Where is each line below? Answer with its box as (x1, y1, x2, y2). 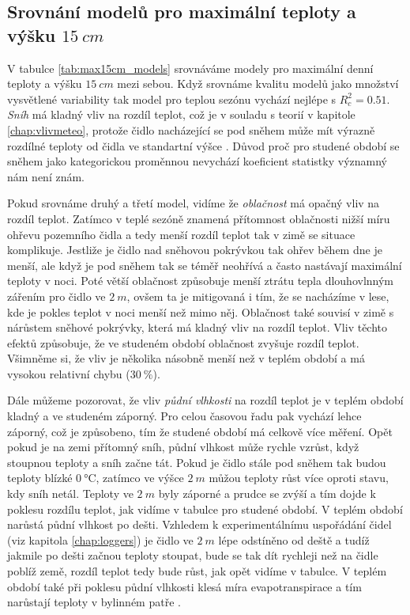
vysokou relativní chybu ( (7, 365, 130, 382)
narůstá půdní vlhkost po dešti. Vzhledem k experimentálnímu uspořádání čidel (7, 516, 392, 533)
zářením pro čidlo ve (7, 287, 106, 304)
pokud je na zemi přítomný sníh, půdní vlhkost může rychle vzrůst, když (7, 438, 359, 455)
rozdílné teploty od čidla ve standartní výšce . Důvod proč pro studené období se (7, 137, 400, 154)
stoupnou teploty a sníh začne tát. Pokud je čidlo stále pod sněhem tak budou (7, 454, 386, 470)
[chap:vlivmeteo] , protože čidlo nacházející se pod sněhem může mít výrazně (7, 121, 375, 138)
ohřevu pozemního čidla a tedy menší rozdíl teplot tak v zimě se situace (7, 226, 355, 242)
